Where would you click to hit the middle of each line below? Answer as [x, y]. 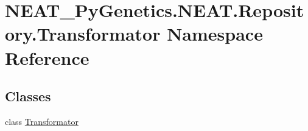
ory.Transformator [83, 34]
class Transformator [42, 121]
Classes [28, 96]
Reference [47, 57]
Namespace [215, 34]
